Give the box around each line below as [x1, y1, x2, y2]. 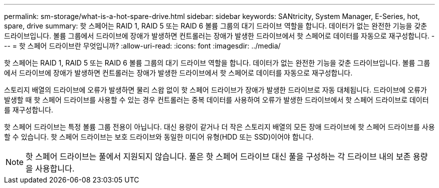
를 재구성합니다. [4, 105, 54, 114]
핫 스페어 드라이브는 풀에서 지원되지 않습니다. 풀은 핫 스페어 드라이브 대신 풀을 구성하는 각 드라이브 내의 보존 [26, 151, 411, 161]
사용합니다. [35, 163, 75, 173]
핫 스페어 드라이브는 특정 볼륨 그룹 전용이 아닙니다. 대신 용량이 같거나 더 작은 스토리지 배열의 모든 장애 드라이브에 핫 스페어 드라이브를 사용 [4, 122, 435, 131]
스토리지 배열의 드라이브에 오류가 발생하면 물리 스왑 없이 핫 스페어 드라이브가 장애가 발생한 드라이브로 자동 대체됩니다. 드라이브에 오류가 [4, 85, 427, 94]
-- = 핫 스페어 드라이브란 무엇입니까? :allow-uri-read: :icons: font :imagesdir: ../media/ [4, 41, 281, 50]
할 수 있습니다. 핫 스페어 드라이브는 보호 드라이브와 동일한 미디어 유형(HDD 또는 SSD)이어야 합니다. [4, 132, 314, 141]
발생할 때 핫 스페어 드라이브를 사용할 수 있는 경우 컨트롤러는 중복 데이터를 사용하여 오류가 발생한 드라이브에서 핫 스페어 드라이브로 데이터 [4, 95, 429, 104]
